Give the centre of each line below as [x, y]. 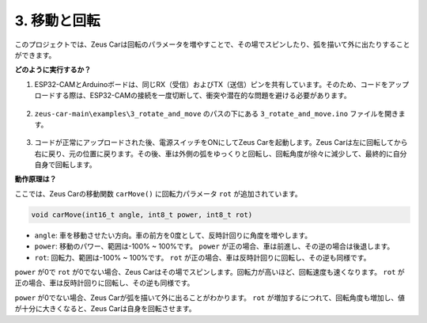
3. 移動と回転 [57, 21]
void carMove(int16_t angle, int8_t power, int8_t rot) [142, 215]
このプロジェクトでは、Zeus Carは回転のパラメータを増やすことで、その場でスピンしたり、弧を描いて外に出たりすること [212, 44]
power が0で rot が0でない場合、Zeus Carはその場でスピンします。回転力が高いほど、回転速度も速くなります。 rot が [210, 272]
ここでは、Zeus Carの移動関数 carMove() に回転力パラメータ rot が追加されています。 [158, 193]
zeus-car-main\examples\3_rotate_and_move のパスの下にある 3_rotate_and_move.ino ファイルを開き [216, 113]
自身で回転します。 [65, 165]
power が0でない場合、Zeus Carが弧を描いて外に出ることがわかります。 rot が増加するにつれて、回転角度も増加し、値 [210, 298]
